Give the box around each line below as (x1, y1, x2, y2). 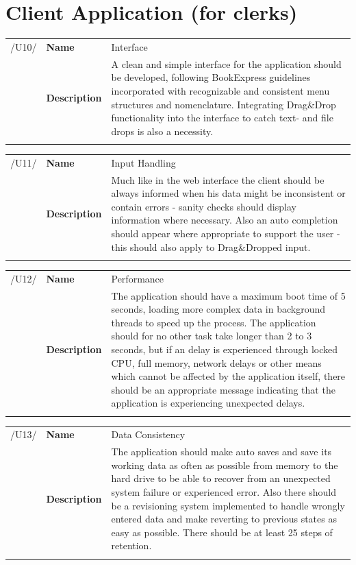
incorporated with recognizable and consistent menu (111, 83, 330, 97)
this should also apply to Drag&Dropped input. (111, 239, 311, 254)
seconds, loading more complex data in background (111, 302, 326, 316)
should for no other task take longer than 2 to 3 (111, 328, 312, 343)
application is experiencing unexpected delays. (111, 396, 305, 410)
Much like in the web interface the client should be (111, 172, 325, 187)
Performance (111, 271, 164, 285)
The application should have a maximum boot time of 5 (111, 288, 346, 302)
